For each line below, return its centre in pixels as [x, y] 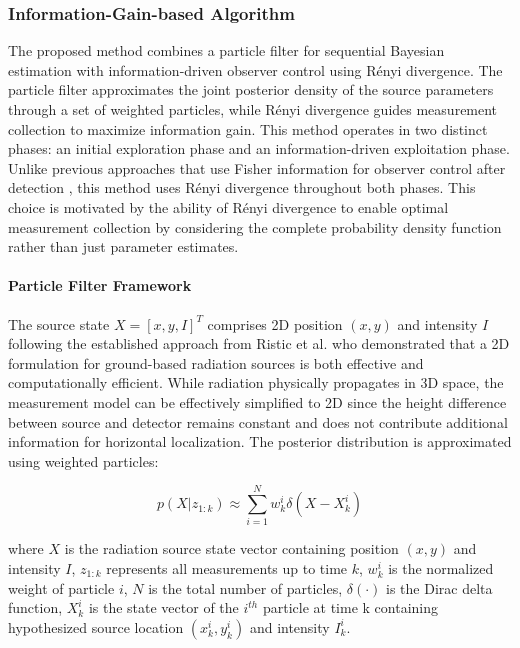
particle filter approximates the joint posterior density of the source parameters [251, 89]
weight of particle [61, 587]
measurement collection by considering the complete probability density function [255, 226]
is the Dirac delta [439, 587]
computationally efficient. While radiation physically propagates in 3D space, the [256, 382]
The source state [59, 323]
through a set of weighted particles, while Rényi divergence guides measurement [253, 109]
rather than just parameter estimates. [123, 246]
